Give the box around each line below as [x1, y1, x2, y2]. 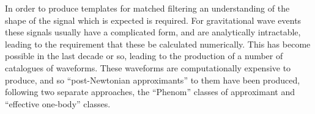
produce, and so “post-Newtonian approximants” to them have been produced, [5, 73, 300, 86]
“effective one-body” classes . [5, 97, 111, 110]
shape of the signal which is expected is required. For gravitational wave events [5, 13, 302, 26]
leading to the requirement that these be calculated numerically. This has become [5, 37, 311, 50]
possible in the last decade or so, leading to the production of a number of [5, 49, 283, 62]
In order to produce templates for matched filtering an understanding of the [5, 2, 290, 14]
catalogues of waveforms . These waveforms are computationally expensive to [5, 61, 291, 74]
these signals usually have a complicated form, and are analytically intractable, [5, 26, 301, 38]
